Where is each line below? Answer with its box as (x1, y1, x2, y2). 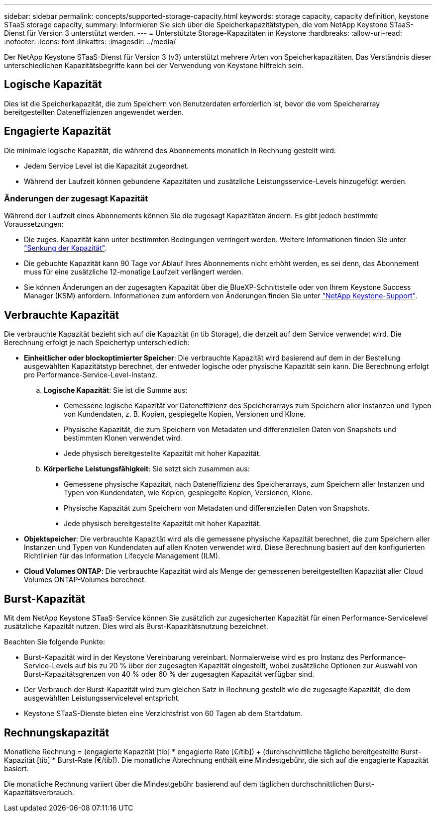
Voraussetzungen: (4, 220, 64, 229)
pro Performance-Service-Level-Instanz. (24, 370, 157, 379)
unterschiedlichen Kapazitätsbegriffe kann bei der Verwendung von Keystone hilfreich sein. (4, 61, 304, 70)
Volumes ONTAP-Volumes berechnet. (24, 575, 146, 584)
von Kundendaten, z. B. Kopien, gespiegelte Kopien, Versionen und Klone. (64, 410, 306, 419)
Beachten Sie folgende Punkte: (4, 637, 105, 646)
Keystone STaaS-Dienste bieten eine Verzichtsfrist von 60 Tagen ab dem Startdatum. (24, 709, 303, 718)
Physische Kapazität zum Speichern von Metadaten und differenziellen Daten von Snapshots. (64, 504, 370, 513)
